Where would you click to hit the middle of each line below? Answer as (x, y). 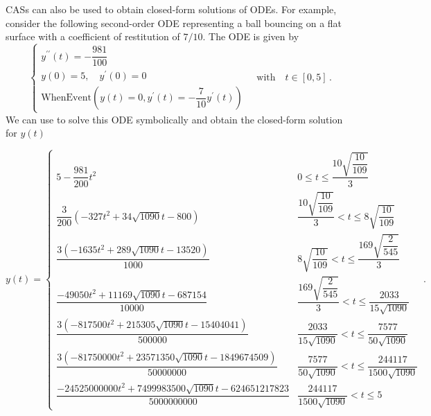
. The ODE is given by (251, 36)
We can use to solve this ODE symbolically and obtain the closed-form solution (174, 119)
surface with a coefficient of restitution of (93, 36)
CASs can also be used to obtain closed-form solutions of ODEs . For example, (171, 9)
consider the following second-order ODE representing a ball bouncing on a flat (174, 23)
